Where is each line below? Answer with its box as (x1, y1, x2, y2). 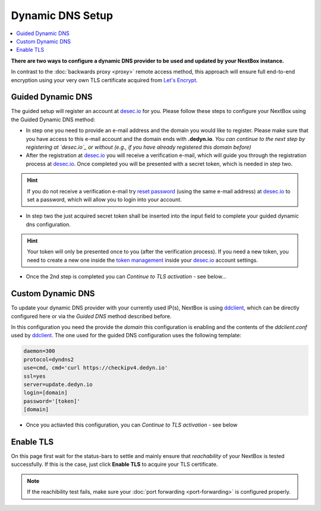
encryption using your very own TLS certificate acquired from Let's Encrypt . (11, 76, 198, 83)
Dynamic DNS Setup (11, 9, 113, 22)
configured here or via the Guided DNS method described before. (11, 312, 172, 319)
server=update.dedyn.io (23, 381, 93, 388)
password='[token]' (23, 397, 80, 405)
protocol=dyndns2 (23, 356, 74, 363)
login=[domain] (23, 390, 68, 396)
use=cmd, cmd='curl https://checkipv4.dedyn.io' (23, 365, 168, 371)
